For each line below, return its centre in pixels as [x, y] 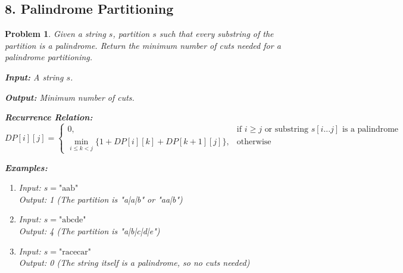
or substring [286, 130]
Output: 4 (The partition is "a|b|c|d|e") [89, 230]
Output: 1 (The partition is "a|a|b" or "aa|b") [101, 199]
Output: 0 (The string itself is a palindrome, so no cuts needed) [134, 263]
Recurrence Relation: [49, 117]
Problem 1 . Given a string [55, 34]
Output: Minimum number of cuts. [70, 97]
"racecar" [75, 252]
